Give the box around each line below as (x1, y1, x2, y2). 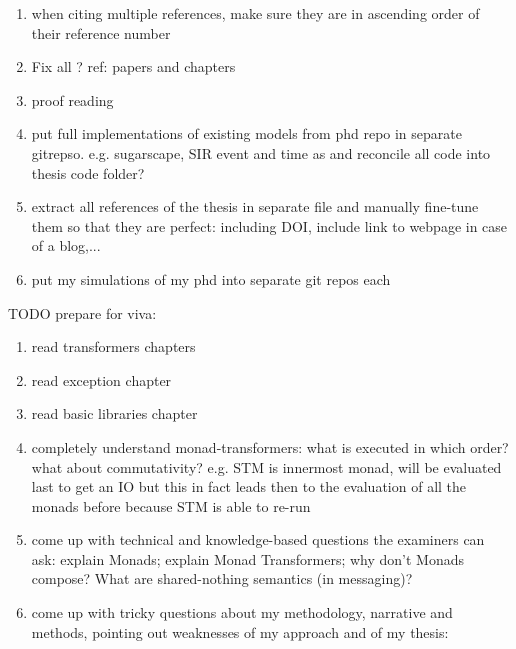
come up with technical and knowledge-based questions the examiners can (31, 529, 485, 550)
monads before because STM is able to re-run (31, 495, 311, 516)
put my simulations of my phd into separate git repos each (31, 268, 391, 289)
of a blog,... (31, 235, 101, 256)
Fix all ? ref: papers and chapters (31, 56, 236, 77)
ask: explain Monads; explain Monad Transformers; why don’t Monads (31, 548, 465, 569)
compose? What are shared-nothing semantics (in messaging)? (31, 568, 413, 589)
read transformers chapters (31, 336, 196, 357)
